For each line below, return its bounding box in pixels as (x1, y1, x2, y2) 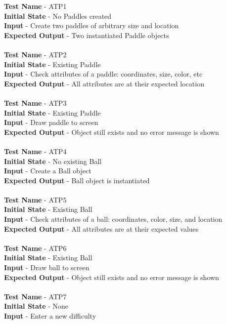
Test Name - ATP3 (4, 97, 67, 108)
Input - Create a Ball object (4, 165, 91, 176)
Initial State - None (4, 301, 69, 311)
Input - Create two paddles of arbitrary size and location (4, 20, 179, 31)
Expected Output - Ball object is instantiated (4, 175, 150, 185)
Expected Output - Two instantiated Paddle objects (4, 30, 169, 40)
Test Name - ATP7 (4, 291, 67, 301)
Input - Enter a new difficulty (4, 311, 96, 321)
